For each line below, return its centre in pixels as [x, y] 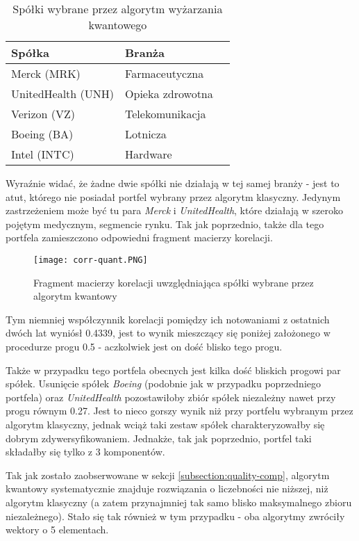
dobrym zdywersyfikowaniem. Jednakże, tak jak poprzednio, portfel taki [159, 438]
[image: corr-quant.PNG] [91, 260]
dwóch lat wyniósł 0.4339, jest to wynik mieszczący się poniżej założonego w [168, 333]
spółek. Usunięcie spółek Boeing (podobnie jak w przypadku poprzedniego [163, 383]
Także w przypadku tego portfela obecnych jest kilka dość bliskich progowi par [173, 370]
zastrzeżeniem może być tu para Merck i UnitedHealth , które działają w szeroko [174, 210]
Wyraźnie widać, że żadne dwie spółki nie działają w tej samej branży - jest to [173, 183]
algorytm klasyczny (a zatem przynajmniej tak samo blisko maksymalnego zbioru [179, 502]
